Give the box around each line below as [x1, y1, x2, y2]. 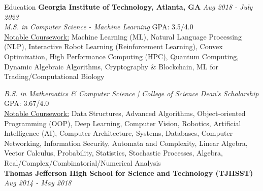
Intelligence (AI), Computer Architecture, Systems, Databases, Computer [4, 128, 233, 138]
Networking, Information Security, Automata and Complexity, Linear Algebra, [4, 137, 248, 148]
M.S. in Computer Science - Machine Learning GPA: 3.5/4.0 [4, 21, 193, 32]
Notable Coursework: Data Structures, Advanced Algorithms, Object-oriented [4, 107, 246, 118]
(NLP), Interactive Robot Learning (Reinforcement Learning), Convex [4, 41, 223, 52]
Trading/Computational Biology [4, 71, 105, 82]
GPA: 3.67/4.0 [4, 98, 49, 108]
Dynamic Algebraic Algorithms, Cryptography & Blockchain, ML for [4, 61, 219, 71]
